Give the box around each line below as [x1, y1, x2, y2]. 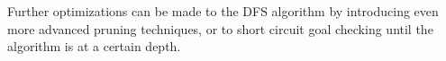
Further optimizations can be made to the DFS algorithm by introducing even [7, 2, 439, 20]
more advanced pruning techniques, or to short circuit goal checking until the [7, 19, 433, 38]
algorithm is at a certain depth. [7, 37, 181, 56]
